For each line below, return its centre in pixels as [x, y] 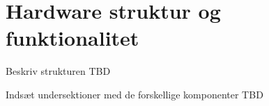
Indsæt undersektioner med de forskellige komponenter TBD [134, 94]
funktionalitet [72, 38]
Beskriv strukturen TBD [58, 71]
